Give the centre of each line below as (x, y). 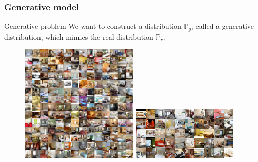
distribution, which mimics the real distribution (79, 36)
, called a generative (222, 26)
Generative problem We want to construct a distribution (93, 26)
